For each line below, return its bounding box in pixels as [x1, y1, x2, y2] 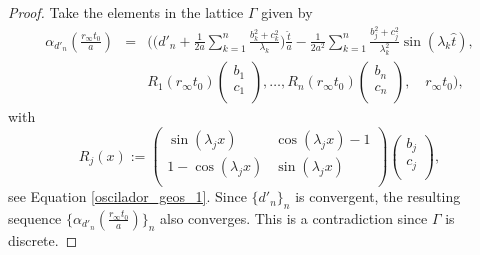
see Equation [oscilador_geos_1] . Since [8, 186, 247, 207]
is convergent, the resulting [295, 186, 461, 207]
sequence [8, 207, 62, 228]
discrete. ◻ [8, 229, 78, 250]
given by [261, 2, 313, 22]
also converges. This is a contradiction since [160, 207, 428, 228]
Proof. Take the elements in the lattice [8, 2, 244, 22]
